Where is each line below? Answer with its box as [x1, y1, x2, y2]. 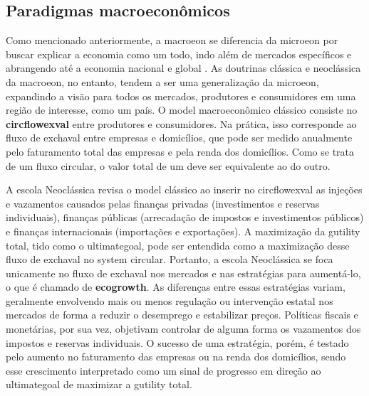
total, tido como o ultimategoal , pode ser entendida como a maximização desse [6, 237, 350, 252]
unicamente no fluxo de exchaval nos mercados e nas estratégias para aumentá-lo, [6, 265, 361, 280]
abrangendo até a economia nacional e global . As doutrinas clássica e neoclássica [6, 60, 361, 75]
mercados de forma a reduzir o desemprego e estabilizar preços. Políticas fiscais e [6, 307, 358, 322]
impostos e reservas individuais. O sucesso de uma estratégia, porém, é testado [6, 335, 349, 350]
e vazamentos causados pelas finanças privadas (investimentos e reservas [6, 196, 320, 210]
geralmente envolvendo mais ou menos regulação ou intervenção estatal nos [6, 293, 333, 308]
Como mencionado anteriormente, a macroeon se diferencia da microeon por [6, 33, 338, 48]
